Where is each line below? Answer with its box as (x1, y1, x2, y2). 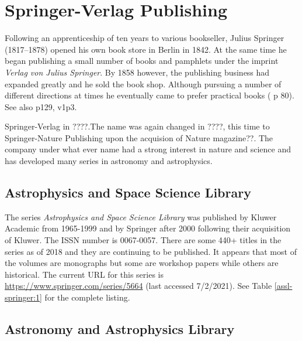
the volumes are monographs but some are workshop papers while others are (5, 257, 279, 269)
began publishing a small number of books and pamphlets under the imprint (5, 54, 279, 67)
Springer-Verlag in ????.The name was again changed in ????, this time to (5, 120, 270, 132)
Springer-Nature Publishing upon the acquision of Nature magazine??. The (5, 131, 273, 144)
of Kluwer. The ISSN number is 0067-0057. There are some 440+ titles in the (5, 234, 282, 246)
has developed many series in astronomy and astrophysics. (5, 155, 213, 167)
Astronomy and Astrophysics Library (5, 320, 235, 337)
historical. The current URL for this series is (5, 268, 164, 280)
